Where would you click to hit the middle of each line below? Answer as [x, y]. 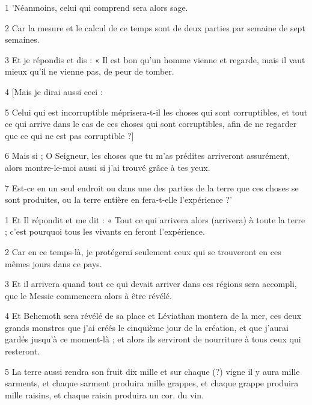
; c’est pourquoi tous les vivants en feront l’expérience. [105, 231]
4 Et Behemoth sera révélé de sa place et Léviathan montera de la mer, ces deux [153, 316]
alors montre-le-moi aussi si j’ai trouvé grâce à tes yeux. [108, 167]
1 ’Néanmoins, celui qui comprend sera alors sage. [96, 7]
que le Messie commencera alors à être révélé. [88, 295]
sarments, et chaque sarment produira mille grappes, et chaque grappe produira [152, 383]
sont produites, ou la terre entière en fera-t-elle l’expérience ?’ [118, 199]
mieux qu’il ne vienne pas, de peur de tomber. [90, 71]
